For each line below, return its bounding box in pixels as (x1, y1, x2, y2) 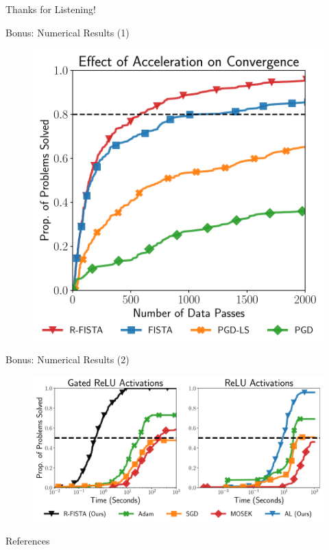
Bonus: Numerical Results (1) (5, 25, 130, 39)
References (5, 533, 50, 547)
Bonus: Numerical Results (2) (5, 352, 130, 366)
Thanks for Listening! (5, 2, 96, 16)
